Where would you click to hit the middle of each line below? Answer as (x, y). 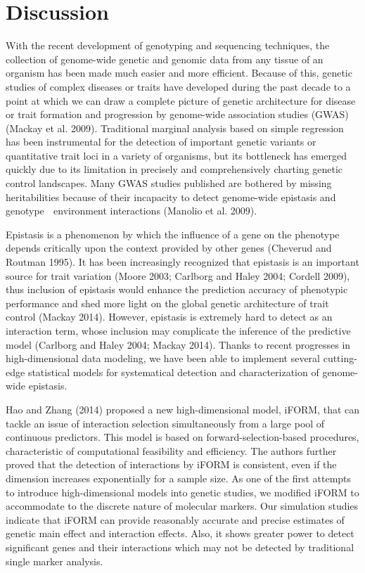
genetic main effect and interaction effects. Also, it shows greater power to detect (180, 533)
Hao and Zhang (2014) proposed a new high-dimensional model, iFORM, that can (183, 409)
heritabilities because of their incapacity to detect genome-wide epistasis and (171, 197)
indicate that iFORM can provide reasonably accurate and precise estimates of (175, 519)
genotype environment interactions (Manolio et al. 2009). (132, 211)
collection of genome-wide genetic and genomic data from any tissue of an (165, 59)
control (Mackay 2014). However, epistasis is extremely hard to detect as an (169, 317)
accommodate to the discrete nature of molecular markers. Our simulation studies (182, 506)
